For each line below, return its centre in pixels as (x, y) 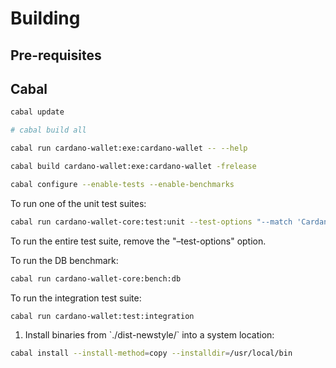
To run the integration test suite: (76, 298)
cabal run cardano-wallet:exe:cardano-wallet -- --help (129, 148)
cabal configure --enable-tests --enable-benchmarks (122, 184)
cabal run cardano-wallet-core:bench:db (96, 278)
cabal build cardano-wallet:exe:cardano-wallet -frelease (133, 167)
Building (45, 18)
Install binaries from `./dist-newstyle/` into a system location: (149, 335)
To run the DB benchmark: (64, 260)
